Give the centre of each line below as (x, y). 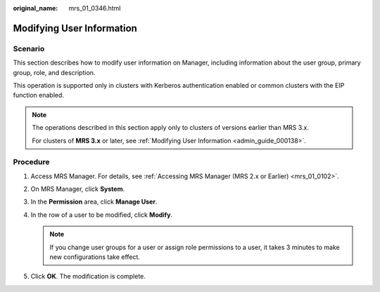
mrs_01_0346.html (95, 8)
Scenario (29, 48)
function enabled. (39, 95)
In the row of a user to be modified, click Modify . (101, 215)
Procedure (31, 162)
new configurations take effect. (95, 257)
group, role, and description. (54, 72)
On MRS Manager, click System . (78, 189)
